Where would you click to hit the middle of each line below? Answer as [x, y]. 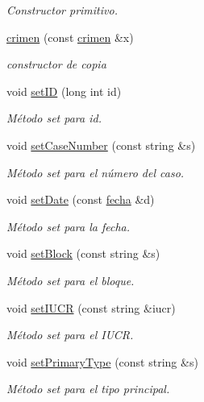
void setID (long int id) [64, 91]
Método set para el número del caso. [96, 172]
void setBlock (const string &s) [83, 253]
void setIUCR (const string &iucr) [91, 307]
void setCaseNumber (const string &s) [101, 145]
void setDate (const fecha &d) [81, 199]
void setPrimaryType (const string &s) [102, 361]
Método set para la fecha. [69, 226]
